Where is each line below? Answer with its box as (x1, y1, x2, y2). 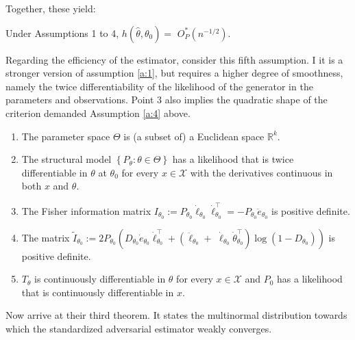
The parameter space (21, 129, 110, 143)
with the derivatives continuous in (190, 165, 333, 179)
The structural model (21, 152, 112, 166)
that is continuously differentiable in (21, 285, 174, 299)
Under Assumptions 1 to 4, (5, 25, 119, 40)
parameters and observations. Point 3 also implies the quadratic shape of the (5, 92, 328, 107)
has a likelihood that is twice (172, 152, 294, 166)
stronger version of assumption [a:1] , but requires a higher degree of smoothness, (5, 66, 343, 80)
